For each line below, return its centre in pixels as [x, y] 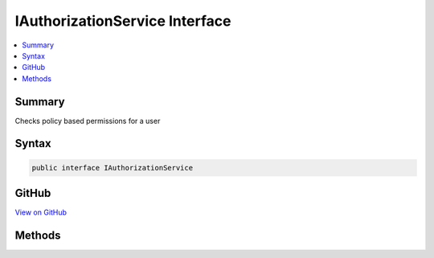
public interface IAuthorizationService [112, 168]
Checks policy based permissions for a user [88, 121]
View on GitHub [41, 212]
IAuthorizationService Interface [123, 21]
